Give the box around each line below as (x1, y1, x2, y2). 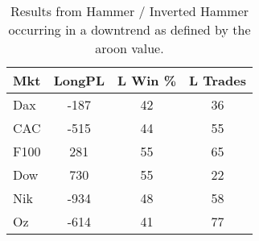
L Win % (117, 71, 177, 89)
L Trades (189, 71, 246, 89)
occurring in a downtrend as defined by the (8, 20, 251, 39)
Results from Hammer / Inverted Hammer (10, 2, 249, 20)
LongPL (53, 71, 105, 89)
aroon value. (95, 39, 164, 57)
